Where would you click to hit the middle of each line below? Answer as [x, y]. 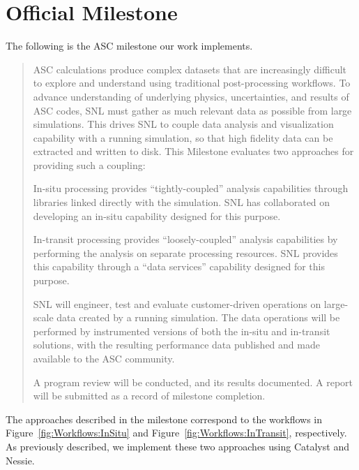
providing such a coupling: [89, 164]
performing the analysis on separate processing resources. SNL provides [185, 252]
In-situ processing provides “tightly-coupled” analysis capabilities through [191, 188]
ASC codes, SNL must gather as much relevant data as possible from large [192, 110]
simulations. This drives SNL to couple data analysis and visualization [183, 124]
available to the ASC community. [104, 358]
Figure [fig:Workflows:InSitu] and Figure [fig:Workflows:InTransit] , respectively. [176, 433]
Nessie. [20, 460]
